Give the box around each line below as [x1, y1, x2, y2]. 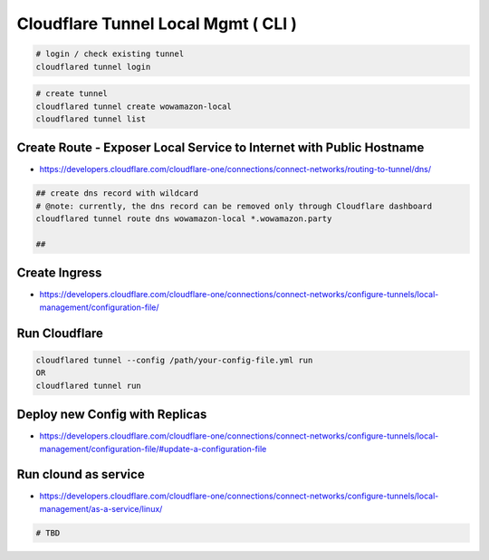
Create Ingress [16, 266, 102, 281]
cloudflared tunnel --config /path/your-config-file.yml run [35, 354, 313, 365]
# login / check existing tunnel [35, 49, 185, 59]
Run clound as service [16, 467, 145, 482]
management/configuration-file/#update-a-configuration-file [39, 443, 267, 454]
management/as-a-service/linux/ [39, 503, 163, 514]
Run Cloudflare [16, 325, 104, 341]
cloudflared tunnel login [35, 62, 151, 72]
